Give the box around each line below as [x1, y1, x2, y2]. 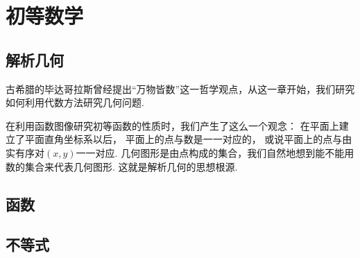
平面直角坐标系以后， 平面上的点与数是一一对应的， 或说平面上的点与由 [24, 132, 352, 146]
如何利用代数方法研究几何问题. [6, 95, 144, 110]
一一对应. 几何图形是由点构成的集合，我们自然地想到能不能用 [76, 145, 354, 160]
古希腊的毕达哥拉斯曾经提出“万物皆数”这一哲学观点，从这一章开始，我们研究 [6, 81, 355, 96]
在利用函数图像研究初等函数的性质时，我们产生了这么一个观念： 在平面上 [6, 118, 339, 132]
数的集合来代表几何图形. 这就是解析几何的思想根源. [6, 159, 238, 173]
